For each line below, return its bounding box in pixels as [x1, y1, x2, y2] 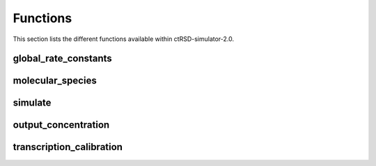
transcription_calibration [13, 141, 123, 153]
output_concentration [13, 119, 110, 131]
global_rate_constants [13, 53, 113, 65]
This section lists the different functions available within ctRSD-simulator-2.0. [13, 35, 235, 43]
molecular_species [13, 75, 97, 87]
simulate [13, 97, 52, 109]
